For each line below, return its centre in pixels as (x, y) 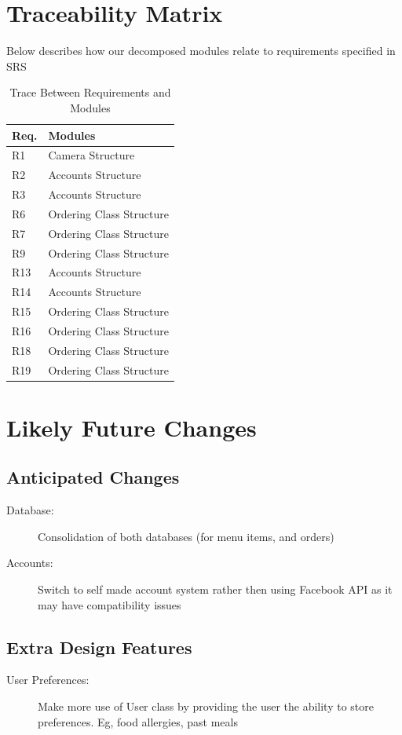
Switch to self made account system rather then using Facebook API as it (215, 589)
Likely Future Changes (132, 427)
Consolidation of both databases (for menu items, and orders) (186, 536)
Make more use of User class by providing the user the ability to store (206, 706)
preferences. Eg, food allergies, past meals (138, 721)
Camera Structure (91, 155)
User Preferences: (48, 680)
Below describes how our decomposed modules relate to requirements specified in (201, 51)
